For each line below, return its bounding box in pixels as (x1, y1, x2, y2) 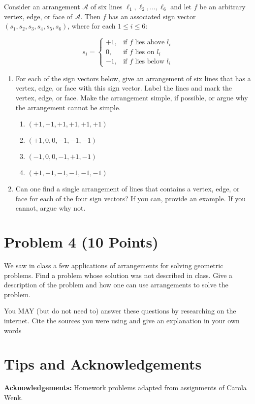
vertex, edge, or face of (4, 11, 72, 21)
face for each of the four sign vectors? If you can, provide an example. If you (15, 193, 246, 203)
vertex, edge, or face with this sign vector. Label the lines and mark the (15, 83, 232, 93)
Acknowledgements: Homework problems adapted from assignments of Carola (4, 382, 247, 393)
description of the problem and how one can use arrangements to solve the (4, 280, 228, 290)
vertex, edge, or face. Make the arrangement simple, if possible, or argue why (15, 92, 248, 102)
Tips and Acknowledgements (4, 354, 202, 374)
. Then (80, 11, 101, 21)
